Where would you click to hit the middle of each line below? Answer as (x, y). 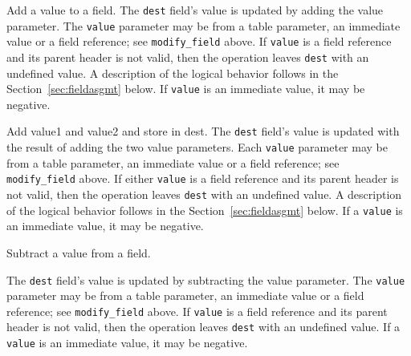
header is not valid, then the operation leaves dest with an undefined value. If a (203, 327)
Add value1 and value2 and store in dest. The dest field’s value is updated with (203, 131)
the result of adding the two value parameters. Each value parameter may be (197, 147)
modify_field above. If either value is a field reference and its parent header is (203, 178)
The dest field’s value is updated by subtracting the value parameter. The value (206, 279)
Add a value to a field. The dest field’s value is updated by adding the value (195, 10)
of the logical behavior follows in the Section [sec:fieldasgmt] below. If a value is (205, 210)
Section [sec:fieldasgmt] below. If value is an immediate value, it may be (186, 89)
